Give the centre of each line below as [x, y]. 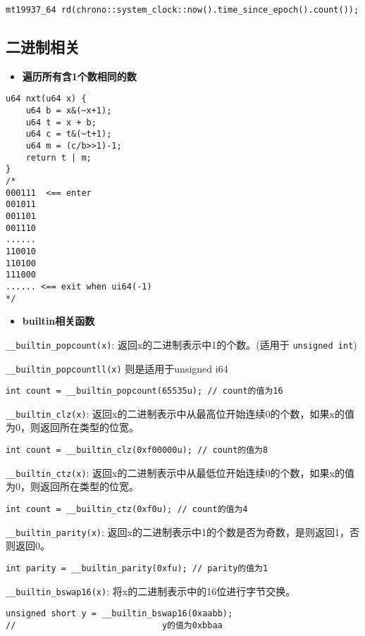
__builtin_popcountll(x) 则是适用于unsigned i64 [117, 368]
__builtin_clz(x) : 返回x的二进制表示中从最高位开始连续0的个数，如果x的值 [180, 413]
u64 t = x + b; [61, 122]
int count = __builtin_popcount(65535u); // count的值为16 [144, 391]
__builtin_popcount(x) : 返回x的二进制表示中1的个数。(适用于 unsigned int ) [181, 344]
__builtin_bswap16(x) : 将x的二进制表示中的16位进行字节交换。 [151, 591]
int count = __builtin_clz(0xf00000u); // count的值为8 [137, 450]
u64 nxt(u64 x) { [46, 99]
